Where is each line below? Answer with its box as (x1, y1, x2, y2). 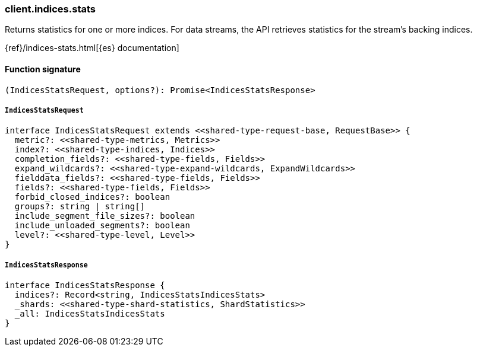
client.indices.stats (5, 3, 96, 15)
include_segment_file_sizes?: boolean (14, 211, 195, 221)
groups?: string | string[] (14, 202, 146, 212)
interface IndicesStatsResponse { (5, 280, 165, 291)
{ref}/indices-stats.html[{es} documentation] (5, 43, 179, 53)
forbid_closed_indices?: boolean (14, 192, 170, 202)
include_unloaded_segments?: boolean (14, 221, 190, 231)
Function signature (5, 63, 81, 74)
